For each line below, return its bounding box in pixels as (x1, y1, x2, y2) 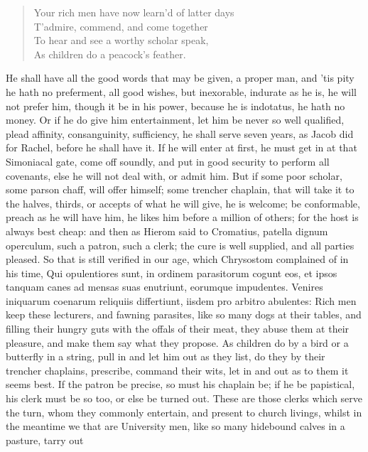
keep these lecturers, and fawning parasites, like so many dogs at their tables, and (6, 307, 362, 322)
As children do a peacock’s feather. (33, 46, 186, 61)
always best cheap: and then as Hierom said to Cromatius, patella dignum (6, 223, 328, 238)
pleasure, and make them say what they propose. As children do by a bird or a (6, 335, 349, 350)
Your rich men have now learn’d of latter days (33, 5, 234, 19)
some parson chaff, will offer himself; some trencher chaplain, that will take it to (6, 182, 355, 197)
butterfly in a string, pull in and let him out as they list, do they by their (6, 349, 325, 364)
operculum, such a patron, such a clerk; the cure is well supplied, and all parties (6, 237, 355, 252)
